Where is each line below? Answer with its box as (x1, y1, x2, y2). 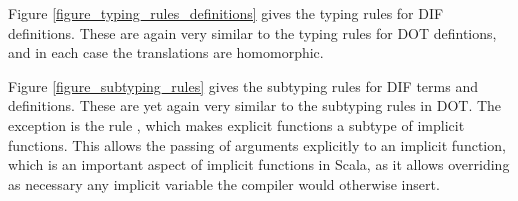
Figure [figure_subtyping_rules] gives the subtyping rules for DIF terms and (8, 75, 478, 96)
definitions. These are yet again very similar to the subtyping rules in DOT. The (8, 95, 502, 116)
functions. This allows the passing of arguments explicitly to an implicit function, (8, 134, 506, 155)
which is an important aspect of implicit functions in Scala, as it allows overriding (8, 154, 510, 175)
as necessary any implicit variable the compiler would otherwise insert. (8, 173, 440, 194)
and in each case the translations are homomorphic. (8, 42, 324, 63)
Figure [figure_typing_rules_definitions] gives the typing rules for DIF (8, 3, 444, 23)
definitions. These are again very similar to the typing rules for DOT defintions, (8, 22, 497, 43)
